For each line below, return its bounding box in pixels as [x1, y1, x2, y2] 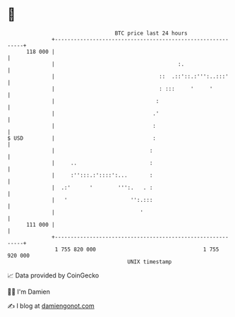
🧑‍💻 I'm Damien [7, 287, 51, 296]
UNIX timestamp [127, 258, 172, 265]
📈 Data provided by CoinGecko [7, 271, 100, 280]
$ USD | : [7, 134, 157, 142]
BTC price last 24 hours [114, 30, 188, 37]
